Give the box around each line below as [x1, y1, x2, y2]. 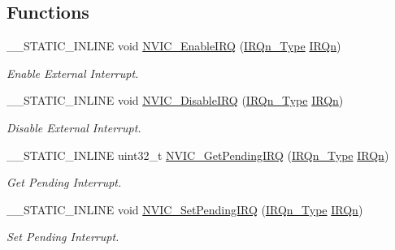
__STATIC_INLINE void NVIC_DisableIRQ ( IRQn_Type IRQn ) [7, 92, 344, 109]
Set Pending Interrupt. [7, 228, 119, 245]
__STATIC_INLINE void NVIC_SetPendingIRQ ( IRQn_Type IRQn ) [7, 200, 363, 218]
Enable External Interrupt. [7, 64, 139, 81]
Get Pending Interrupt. [7, 174, 122, 191]
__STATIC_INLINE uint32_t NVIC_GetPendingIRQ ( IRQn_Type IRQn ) [7, 146, 389, 163]
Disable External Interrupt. [7, 119, 141, 136]
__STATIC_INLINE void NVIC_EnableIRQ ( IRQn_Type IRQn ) [7, 37, 341, 54]
